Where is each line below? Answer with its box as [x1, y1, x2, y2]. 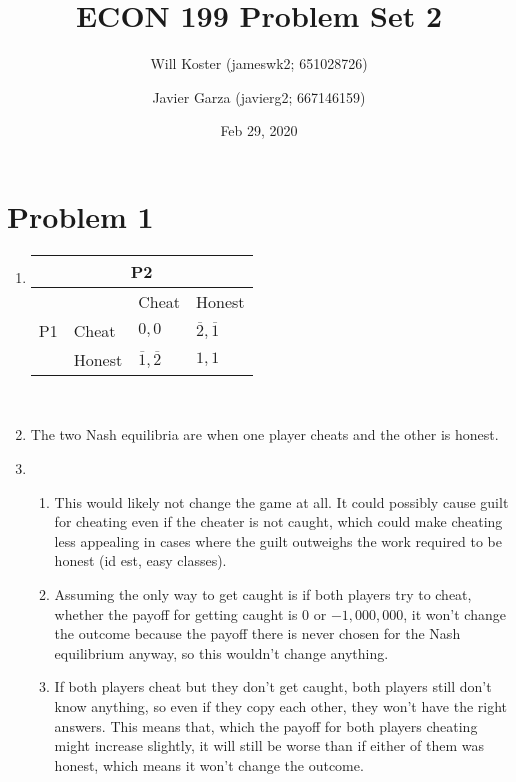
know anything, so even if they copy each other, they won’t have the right [54, 695, 508, 716]
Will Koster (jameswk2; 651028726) [150, 53, 368, 74]
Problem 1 [7, 195, 154, 236]
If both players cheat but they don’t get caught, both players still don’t [54, 676, 492, 697]
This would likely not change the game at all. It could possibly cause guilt [54, 491, 509, 512]
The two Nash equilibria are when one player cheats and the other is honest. [30, 424, 499, 445]
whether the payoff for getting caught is [54, 603, 298, 624]
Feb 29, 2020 [220, 120, 298, 141]
